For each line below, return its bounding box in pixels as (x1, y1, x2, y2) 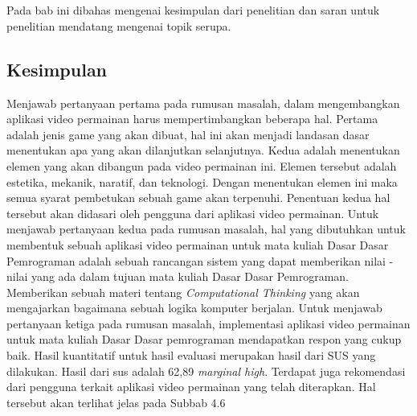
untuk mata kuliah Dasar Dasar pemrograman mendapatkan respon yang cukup (6, 331, 402, 348)
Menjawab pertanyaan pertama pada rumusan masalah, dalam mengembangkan (6, 94, 400, 111)
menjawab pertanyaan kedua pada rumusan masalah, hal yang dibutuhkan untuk (6, 220, 406, 237)
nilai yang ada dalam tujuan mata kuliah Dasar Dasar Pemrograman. (6, 268, 349, 285)
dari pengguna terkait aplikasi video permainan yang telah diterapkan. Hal (6, 378, 376, 395)
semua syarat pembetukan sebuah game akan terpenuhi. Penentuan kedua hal (6, 189, 390, 206)
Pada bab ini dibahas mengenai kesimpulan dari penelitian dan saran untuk (6, 2, 380, 19)
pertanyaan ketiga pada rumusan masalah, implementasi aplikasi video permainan (6, 315, 411, 332)
